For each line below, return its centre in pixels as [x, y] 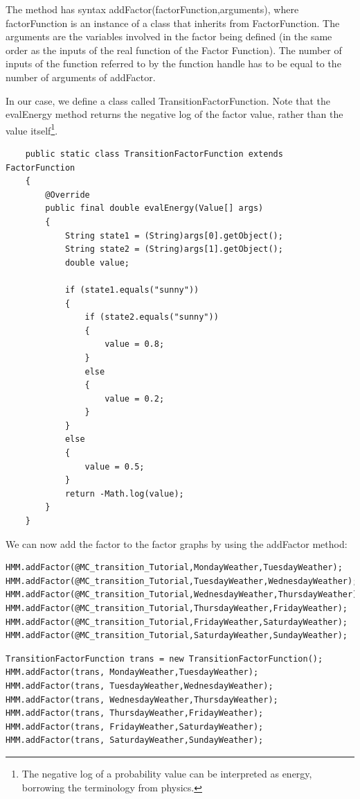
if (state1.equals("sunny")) [132, 290]
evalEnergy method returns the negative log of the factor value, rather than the [174, 114]
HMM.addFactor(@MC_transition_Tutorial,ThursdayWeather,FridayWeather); [177, 608]
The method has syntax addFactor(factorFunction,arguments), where [152, 9]
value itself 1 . [32, 129]
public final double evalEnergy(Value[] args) [154, 208]
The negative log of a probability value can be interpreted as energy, [167, 773]
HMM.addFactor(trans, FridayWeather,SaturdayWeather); [135, 727]
